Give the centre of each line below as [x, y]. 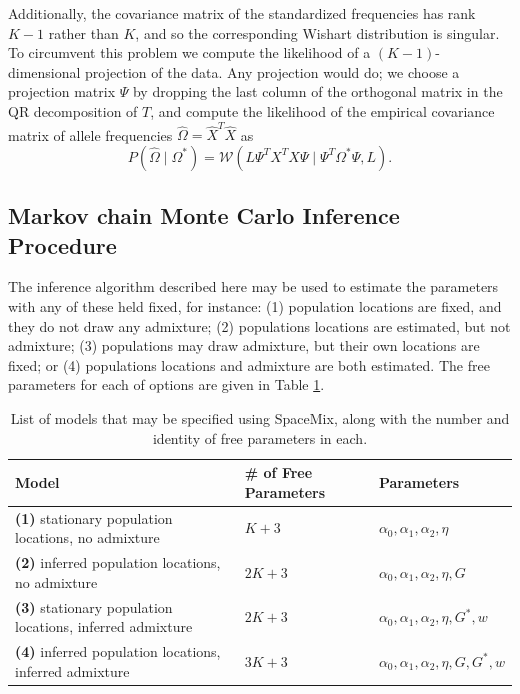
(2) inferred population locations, [118, 562]
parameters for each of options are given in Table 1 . [166, 384]
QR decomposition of [73, 110]
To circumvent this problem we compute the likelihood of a [189, 52]
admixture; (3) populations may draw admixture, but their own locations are [244, 345]
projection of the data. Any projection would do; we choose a [272, 71]
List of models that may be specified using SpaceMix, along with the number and [260, 418]
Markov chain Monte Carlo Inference [204, 215]
